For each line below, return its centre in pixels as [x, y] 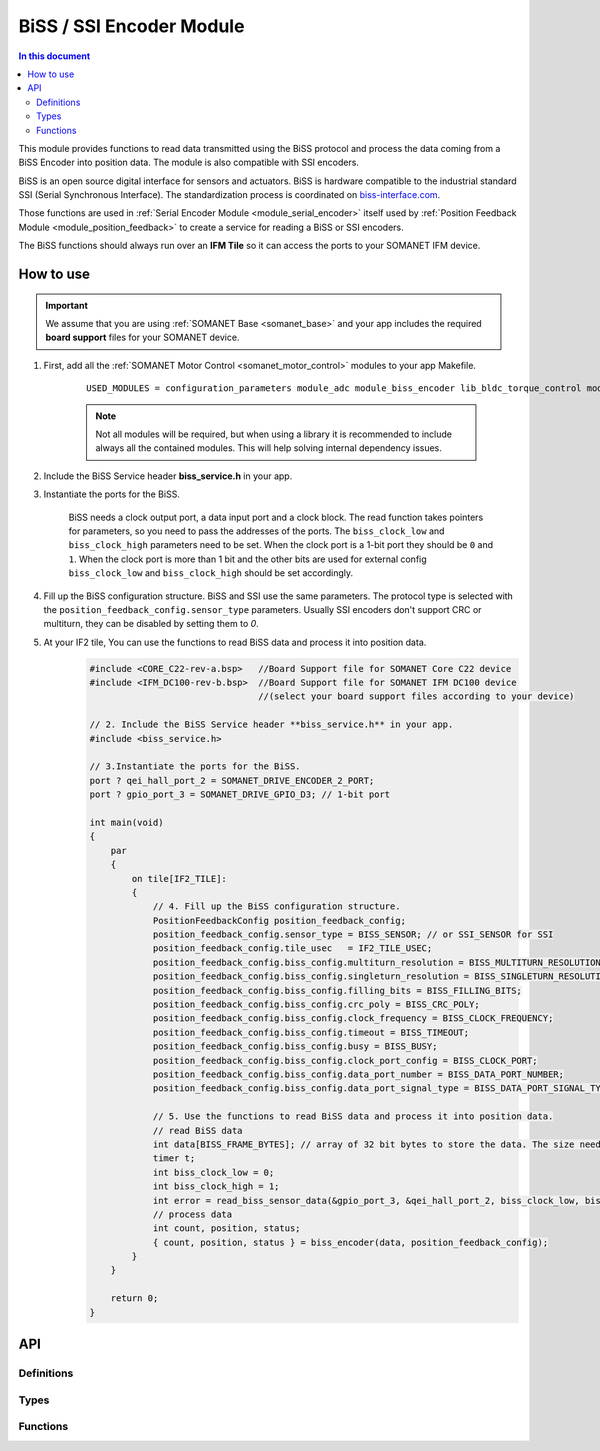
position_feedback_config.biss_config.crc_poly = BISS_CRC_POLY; [316, 1004]
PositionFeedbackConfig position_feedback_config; [279, 920]
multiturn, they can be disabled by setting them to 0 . [151, 624]
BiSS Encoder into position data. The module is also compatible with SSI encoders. [189, 162]
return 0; [134, 1298]
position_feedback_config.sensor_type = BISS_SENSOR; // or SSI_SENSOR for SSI [353, 934]
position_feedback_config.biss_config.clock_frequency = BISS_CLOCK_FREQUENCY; [353, 1018]
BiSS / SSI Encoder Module [131, 26]
